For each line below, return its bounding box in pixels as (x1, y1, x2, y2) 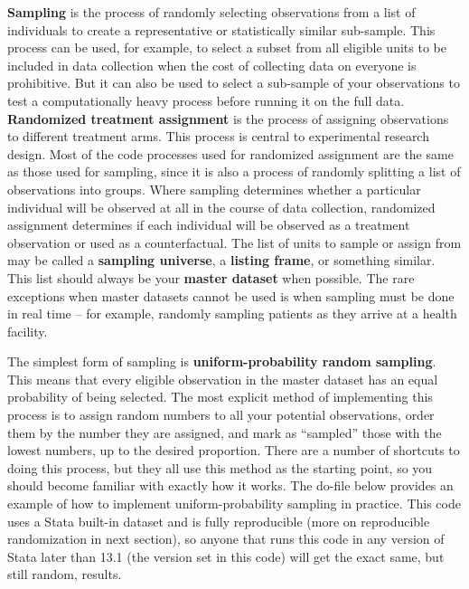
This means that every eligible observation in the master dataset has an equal (7, 369, 438, 388)
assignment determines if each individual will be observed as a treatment (7, 215, 410, 234)
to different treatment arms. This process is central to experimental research (7, 127, 429, 146)
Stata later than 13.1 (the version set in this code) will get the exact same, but (7, 546, 445, 565)
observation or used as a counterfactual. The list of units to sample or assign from (7, 233, 462, 252)
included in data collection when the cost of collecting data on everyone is (7, 55, 417, 74)
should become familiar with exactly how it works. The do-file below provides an (7, 476, 454, 495)
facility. (7, 321, 48, 340)
